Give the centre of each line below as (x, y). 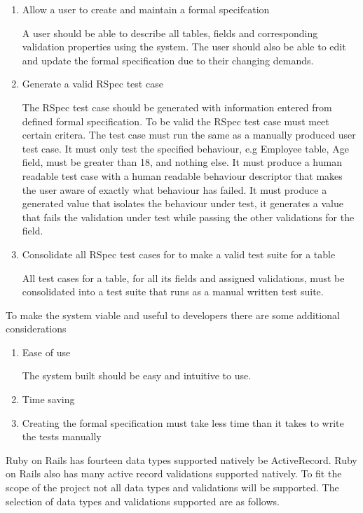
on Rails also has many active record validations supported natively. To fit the (174, 473)
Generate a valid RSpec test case (93, 84)
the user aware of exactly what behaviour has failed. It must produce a (174, 189)
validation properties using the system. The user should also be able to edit (184, 47)
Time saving (48, 399)
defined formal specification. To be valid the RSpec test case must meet (176, 121)
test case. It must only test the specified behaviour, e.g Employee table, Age (185, 148)
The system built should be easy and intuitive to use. (137, 375)
